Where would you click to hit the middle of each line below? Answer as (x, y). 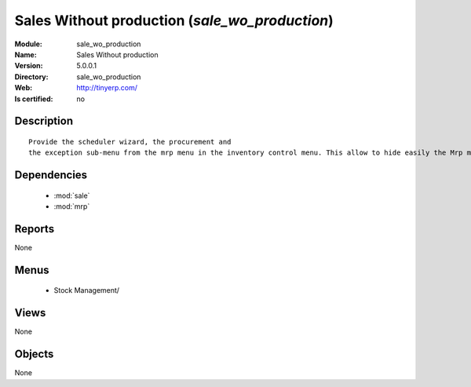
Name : (26, 54)
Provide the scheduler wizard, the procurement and (130, 142)
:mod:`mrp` (72, 206)
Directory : (31, 77)
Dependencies (51, 175)
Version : (29, 66)
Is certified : (34, 99)
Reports (35, 229)
